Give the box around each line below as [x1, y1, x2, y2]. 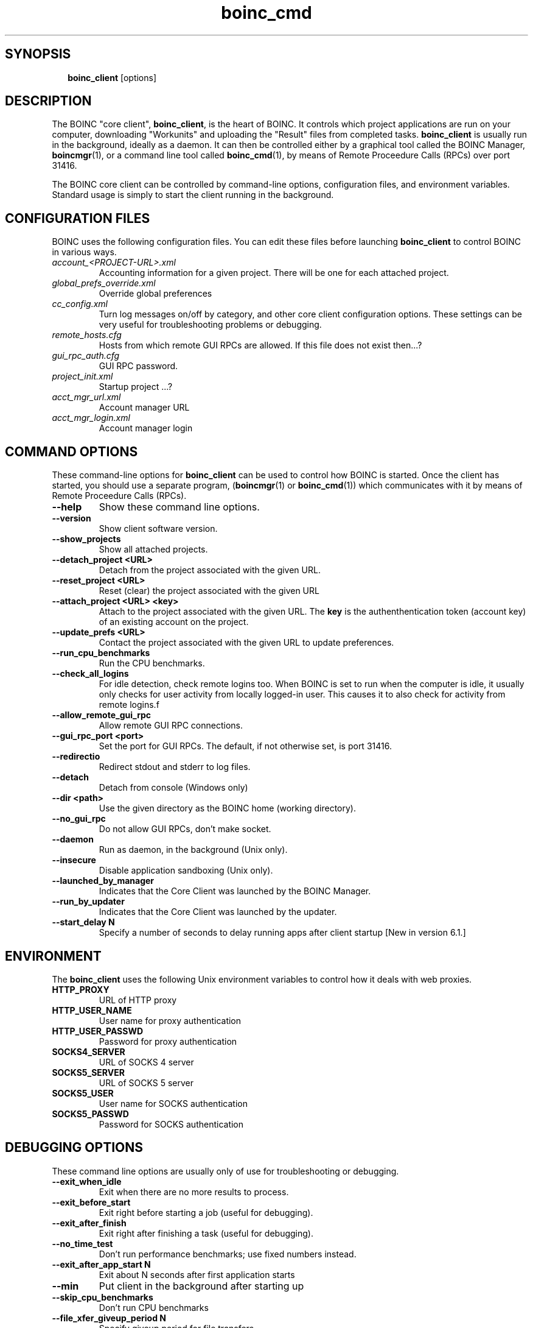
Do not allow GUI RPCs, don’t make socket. [99, 824, 271, 835]
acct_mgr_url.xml [52, 392, 121, 403]
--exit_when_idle [52, 1176, 122, 1187]
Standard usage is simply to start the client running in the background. [52, 189, 334, 200]
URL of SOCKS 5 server [99, 1077, 194, 1088]
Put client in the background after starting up [99, 1279, 304, 1292]
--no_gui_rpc [52, 813, 106, 824]
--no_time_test [52, 1238, 113, 1249]
